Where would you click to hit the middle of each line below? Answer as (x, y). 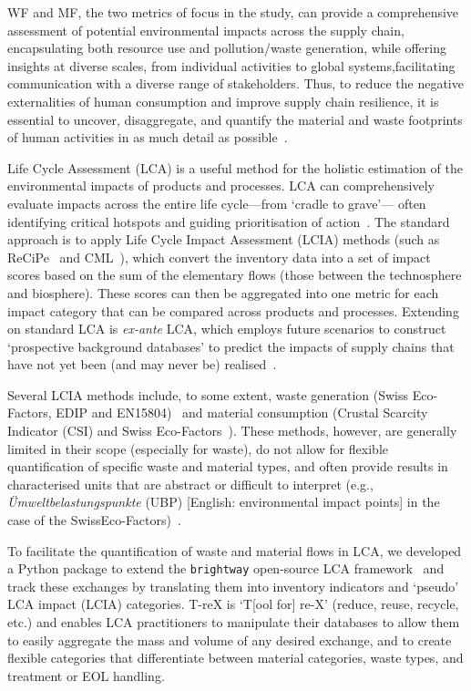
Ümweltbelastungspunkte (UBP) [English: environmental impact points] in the (224, 502)
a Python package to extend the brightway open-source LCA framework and (226, 568)
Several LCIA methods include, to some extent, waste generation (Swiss (208, 394)
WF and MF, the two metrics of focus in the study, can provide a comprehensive (233, 12)
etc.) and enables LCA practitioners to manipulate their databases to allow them (234, 622)
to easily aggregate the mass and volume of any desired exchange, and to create (230, 639)
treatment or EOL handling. (86, 675)
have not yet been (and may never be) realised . (142, 364)
